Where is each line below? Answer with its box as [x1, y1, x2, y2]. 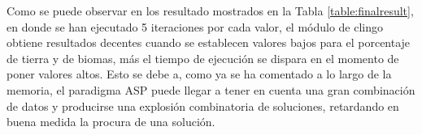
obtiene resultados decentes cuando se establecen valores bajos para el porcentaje [7, 34, 411, 51]
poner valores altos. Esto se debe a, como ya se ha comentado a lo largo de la [7, 65, 392, 82]
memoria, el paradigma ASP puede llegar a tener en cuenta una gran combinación [7, 81, 415, 98]
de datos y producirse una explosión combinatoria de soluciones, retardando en [7, 97, 399, 114]
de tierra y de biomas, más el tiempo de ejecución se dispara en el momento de [7, 49, 399, 66]
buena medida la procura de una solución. [7, 113, 215, 130]
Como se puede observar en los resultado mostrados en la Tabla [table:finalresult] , [7, 2, 414, 19]
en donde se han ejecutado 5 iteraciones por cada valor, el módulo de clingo [7, 18, 384, 35]
